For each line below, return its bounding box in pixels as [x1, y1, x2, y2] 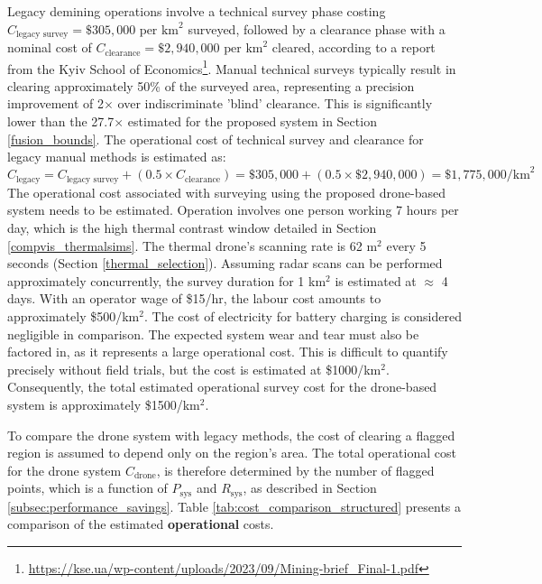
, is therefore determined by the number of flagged [156, 460, 435, 479]
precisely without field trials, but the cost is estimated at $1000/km [7, 359, 381, 378]
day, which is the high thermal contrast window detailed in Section [7, 218, 377, 236]
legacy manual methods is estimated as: [7, 147, 226, 166]
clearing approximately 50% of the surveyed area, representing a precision [7, 76, 415, 95]
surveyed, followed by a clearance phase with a [188, 19, 446, 38]
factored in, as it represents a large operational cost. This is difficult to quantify [7, 342, 448, 361]
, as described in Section [243, 478, 377, 497]
